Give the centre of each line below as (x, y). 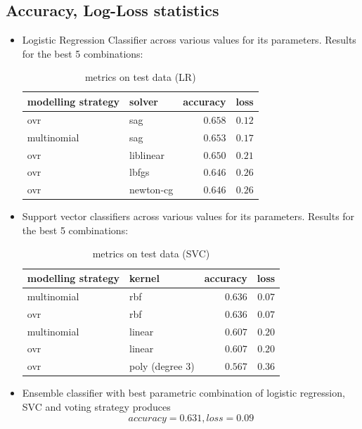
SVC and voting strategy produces (96, 406)
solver (144, 101)
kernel (144, 278)
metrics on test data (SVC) (151, 254)
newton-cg (151, 190)
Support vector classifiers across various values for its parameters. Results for (188, 216)
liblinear (147, 154)
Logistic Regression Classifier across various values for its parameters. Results (189, 40)
